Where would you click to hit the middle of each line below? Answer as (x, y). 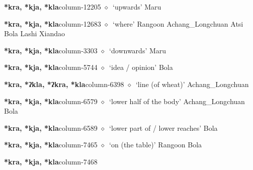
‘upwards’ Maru (137, 7)
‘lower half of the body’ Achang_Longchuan (177, 101)
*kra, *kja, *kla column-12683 (53, 23)
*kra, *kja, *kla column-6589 (51, 127)
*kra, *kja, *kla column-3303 (51, 50)
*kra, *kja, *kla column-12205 (53, 7)
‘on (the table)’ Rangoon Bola (156, 145)
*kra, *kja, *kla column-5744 (51, 67)
